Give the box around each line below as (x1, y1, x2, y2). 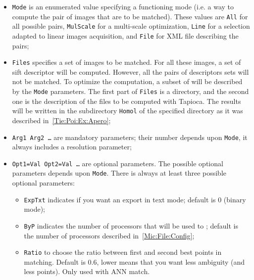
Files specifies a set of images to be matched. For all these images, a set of (12, 57, 241, 67)
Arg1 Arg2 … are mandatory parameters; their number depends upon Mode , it (12, 132, 248, 142)
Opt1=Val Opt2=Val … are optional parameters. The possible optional (12, 158, 223, 168)
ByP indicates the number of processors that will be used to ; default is (24, 220, 238, 231)
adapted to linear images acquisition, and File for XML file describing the (12, 30, 239, 41)
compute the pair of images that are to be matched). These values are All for (12, 11, 248, 21)
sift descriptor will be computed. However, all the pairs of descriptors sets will (12, 66, 249, 77)
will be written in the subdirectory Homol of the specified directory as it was (12, 105, 243, 116)
